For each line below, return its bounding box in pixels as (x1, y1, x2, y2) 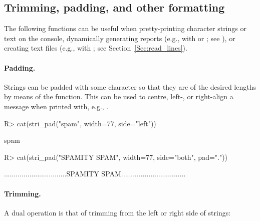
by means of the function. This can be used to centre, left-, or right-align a (4, 91, 233, 102)
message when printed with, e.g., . (4, 101, 109, 111)
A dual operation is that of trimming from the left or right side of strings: (4, 207, 231, 217)
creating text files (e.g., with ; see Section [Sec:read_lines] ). (4, 43, 187, 53)
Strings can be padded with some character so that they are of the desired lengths (4, 81, 256, 92)
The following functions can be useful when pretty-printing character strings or (4, 23, 246, 34)
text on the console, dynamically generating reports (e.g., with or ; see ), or (4, 33, 235, 43)
